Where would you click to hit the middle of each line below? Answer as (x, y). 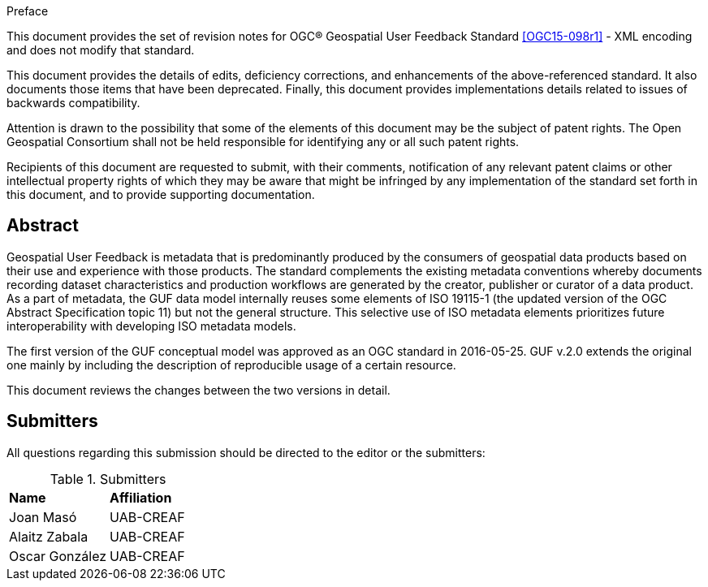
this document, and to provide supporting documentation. (161, 194)
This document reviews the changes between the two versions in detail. (199, 390)
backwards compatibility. (73, 103)
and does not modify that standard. (101, 50)
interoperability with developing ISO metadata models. (151, 326)
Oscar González (58, 556)
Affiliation (141, 497)
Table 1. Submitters (108, 479)
